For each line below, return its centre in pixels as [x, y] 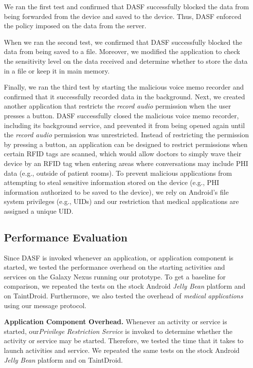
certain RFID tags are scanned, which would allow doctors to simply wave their [123, 154]
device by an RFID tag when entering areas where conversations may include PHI [126, 163]
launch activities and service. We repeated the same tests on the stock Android [122, 350]
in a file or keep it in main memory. [57, 70]
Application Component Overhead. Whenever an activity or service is [116, 322]
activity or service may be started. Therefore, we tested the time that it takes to [124, 340]
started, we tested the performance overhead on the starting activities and [115, 267]
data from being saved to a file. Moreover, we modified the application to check [122, 51]
